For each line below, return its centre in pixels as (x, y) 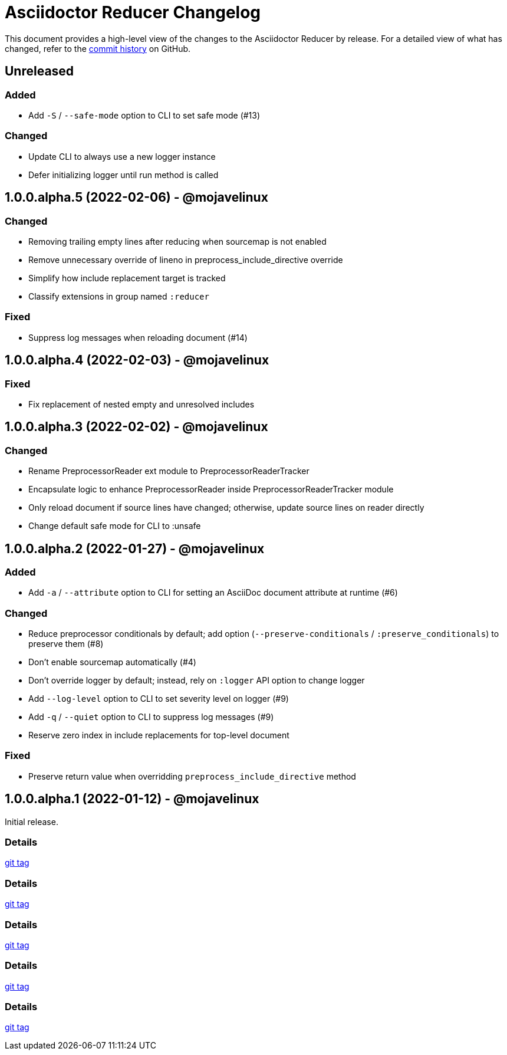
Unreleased (39, 71)
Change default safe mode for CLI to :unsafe (115, 526)
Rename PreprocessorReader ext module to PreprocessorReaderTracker (169, 471)
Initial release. (32, 821)
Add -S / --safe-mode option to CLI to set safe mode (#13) (144, 115)
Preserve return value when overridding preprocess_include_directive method (192, 776)
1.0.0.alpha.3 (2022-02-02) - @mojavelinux (136, 427)
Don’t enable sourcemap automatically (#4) (112, 662)
